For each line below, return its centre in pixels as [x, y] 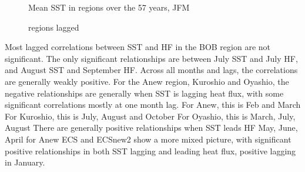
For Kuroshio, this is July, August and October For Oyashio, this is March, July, [150, 116]
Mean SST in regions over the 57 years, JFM [109, 7]
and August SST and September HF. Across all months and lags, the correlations [151, 70]
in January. [25, 162]
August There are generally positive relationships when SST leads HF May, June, [151, 128]
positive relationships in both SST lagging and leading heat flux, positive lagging [150, 150]
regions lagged [54, 27]
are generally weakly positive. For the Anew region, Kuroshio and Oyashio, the [147, 81]
